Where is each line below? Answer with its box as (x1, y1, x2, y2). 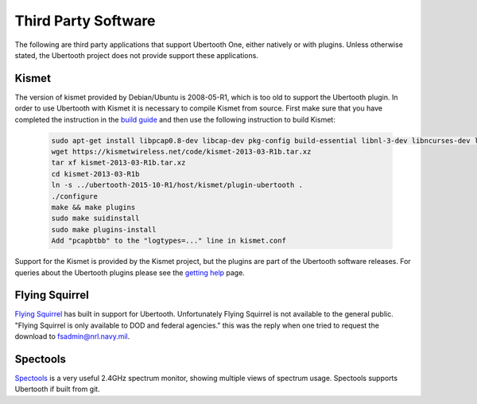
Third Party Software (14, 12, 156, 29)
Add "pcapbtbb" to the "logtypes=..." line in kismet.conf (51, 236, 286, 246)
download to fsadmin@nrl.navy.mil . (14, 332, 130, 341)
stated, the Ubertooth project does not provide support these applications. (14, 50, 258, 60)
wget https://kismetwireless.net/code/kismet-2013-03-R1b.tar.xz (51, 147, 312, 156)
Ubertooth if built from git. (14, 384, 100, 394)
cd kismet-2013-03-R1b (51, 169, 140, 178)
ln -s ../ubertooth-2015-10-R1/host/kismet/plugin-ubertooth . (51, 181, 304, 190)
